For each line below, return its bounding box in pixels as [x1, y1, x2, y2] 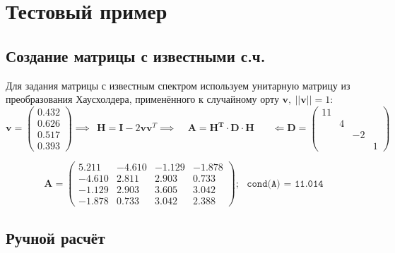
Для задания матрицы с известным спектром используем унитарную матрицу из [6, 78, 350, 92]
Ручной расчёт [6, 226, 105, 248]
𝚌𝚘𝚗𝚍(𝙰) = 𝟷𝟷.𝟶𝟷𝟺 [247, 178, 324, 189]
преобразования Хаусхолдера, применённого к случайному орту [6, 92, 279, 106]
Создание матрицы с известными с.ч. [6, 44, 266, 66]
